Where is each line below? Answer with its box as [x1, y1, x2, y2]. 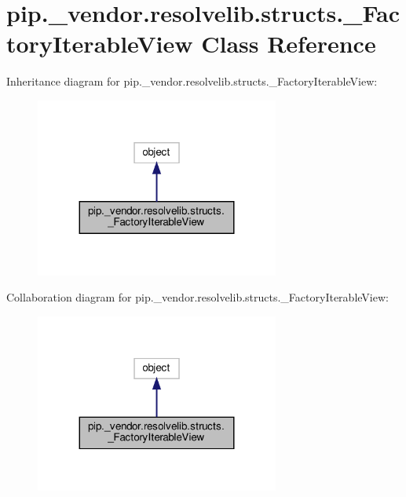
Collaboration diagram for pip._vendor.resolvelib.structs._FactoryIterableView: [6, 289, 389, 305]
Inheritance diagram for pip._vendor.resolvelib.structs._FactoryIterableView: [6, 73, 378, 90]
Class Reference [201, 27, 376, 60]
